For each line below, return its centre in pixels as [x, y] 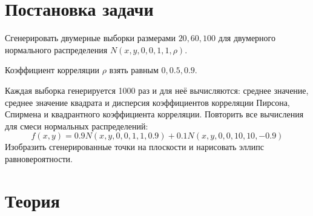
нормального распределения [56, 49]
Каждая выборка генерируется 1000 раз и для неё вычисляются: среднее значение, [157, 90]
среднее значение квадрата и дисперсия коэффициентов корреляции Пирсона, [147, 102]
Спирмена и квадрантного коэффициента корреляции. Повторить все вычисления [154, 114]
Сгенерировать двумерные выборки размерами [90, 38]
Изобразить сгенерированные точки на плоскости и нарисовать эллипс [135, 147]
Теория [32, 200]
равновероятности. [39, 158]
